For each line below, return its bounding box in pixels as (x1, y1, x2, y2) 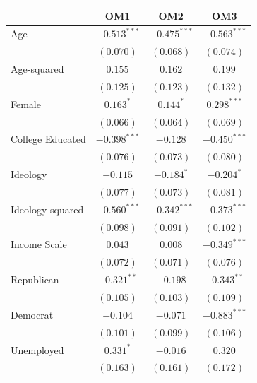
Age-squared (11, 61, 64, 76)
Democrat (11, 307, 54, 322)
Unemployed (11, 342, 64, 357)
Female (11, 96, 41, 111)
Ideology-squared (11, 201, 84, 216)
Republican (11, 272, 59, 287)
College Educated (11, 131, 86, 146)
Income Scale (11, 237, 67, 252)
